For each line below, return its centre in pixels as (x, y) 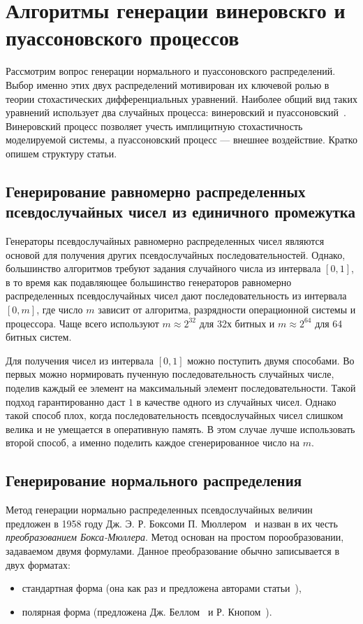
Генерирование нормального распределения (154, 480)
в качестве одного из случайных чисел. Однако (236, 401)
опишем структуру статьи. (61, 153)
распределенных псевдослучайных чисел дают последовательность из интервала (176, 296)
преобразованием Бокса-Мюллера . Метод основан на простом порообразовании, (175, 537)
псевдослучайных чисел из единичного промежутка (181, 212)
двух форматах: (38, 564)
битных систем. (39, 337)
